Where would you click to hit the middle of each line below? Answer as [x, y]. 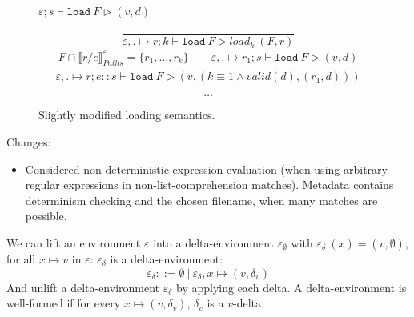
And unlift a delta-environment [83, 287]
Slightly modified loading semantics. [127, 115]
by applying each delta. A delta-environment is [291, 287]
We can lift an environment [74, 242]
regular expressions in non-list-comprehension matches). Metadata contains [209, 185]
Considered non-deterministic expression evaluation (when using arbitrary [206, 169]
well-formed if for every [64, 303]
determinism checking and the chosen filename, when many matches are [201, 200]
